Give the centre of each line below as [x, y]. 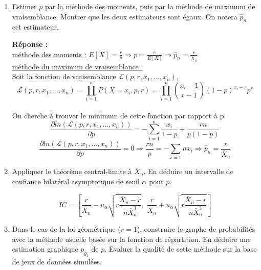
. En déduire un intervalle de [188, 171]
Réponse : [30, 44]
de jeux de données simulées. [57, 261]
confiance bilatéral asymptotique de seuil [76, 181]
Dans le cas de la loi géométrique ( [66, 228]
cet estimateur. [35, 27]
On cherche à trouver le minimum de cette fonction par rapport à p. [119, 115]
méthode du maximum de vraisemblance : [78, 66]
